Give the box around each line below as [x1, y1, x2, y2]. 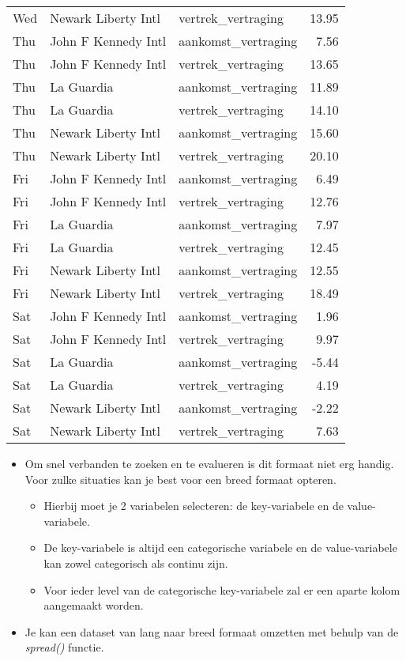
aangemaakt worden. [43, 597, 144, 614]
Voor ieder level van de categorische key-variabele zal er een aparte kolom [43, 581, 400, 598]
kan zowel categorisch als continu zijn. [43, 554, 228, 571]
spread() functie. [24, 639, 104, 655]
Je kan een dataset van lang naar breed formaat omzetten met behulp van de [24, 623, 399, 640]
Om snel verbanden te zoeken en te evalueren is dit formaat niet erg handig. [24, 455, 394, 471]
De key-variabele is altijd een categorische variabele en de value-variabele [43, 539, 397, 556]
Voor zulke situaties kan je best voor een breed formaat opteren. [24, 470, 336, 487]
